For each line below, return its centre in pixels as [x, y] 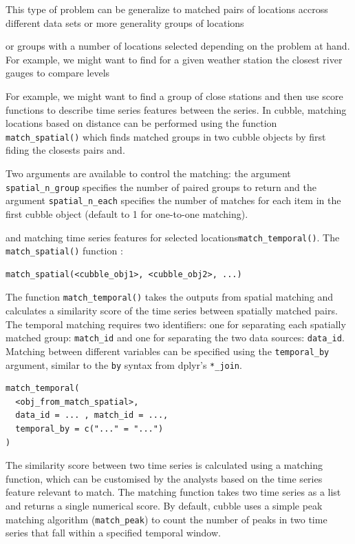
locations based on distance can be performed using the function [141, 123]
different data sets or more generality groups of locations [125, 22]
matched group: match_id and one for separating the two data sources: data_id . [175, 338]
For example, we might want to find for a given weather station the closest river [174, 59]
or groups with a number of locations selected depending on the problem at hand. [178, 46]
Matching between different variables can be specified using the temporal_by [168, 351]
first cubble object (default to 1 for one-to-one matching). [127, 213]
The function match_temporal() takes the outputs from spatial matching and [170, 297]
